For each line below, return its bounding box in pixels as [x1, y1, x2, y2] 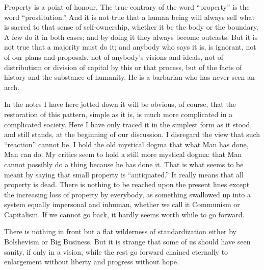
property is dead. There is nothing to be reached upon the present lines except [4, 179, 250, 190]
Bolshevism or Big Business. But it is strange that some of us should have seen [4, 236, 251, 247]
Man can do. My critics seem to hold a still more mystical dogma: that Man [4, 149, 242, 160]
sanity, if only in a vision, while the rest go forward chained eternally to [4, 246, 228, 257]
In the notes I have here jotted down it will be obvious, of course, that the [4, 99, 236, 109]
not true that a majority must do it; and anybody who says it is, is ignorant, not [4, 41, 256, 52]
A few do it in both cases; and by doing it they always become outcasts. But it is [4, 31, 258, 42]
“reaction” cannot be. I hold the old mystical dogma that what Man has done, [4, 139, 249, 149]
